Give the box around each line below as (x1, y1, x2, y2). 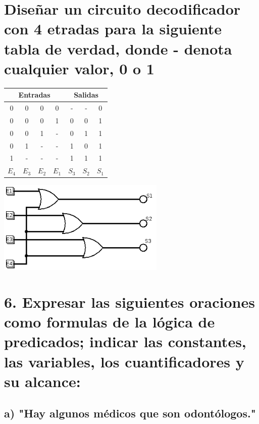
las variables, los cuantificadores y (4, 351, 244, 371)
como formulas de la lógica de (4, 311, 215, 332)
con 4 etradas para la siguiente (4, 18, 222, 39)
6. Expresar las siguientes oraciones (4, 292, 255, 312)
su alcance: (4, 370, 81, 391)
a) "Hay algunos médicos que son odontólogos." (4, 405, 256, 421)
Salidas (74, 89, 98, 100)
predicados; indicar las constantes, (4, 331, 246, 352)
